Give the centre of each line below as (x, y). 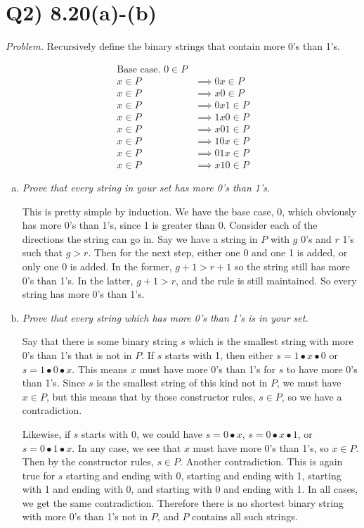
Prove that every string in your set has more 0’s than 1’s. (146, 187)
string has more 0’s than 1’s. (83, 294)
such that (43, 252)
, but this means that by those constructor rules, (151, 396)
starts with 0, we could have (142, 433)
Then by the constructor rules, (88, 461)
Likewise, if (46, 433)
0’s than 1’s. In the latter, (78, 280)
